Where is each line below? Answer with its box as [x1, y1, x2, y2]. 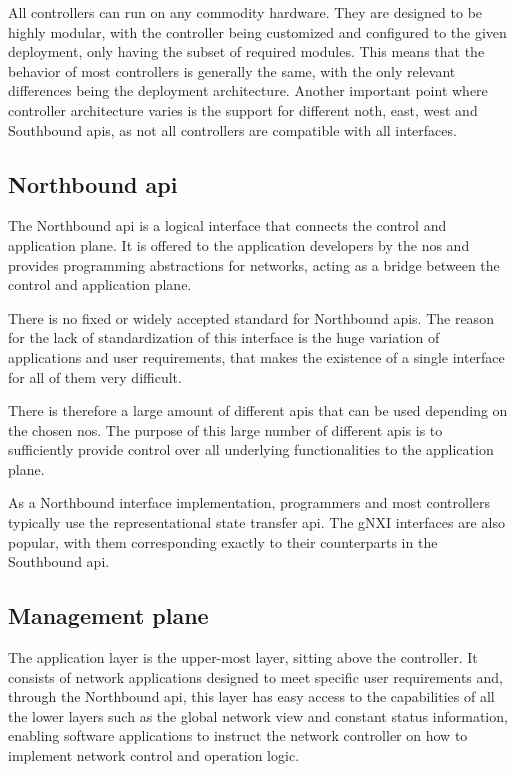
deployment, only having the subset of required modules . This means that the [8, 41, 485, 62]
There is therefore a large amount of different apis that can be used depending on [8, 400, 508, 421]
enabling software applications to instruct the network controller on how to [8, 725, 468, 746]
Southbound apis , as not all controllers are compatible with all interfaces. [8, 119, 457, 140]
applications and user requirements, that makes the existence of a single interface [8, 346, 505, 367]
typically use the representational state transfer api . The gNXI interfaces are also [8, 512, 505, 533]
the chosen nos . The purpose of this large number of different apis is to [8, 419, 443, 440]
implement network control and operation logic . [8, 745, 300, 766]
